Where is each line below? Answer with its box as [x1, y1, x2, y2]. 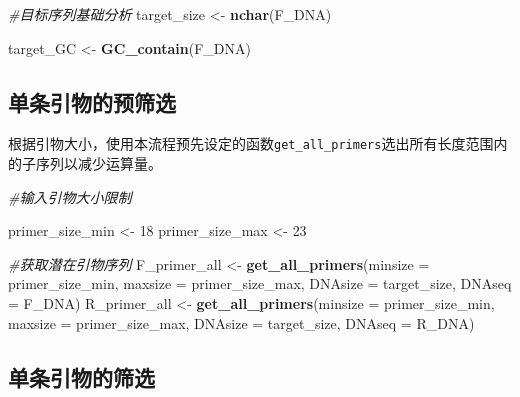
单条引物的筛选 [8, 361, 155, 392]
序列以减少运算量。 [35, 153, 162, 174]
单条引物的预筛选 [8, 86, 176, 117]
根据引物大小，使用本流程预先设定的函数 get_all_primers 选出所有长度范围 [8, 133, 494, 154]
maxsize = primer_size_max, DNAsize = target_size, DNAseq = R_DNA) [8, 312, 475, 333]
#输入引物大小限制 [8, 186, 132, 207]
